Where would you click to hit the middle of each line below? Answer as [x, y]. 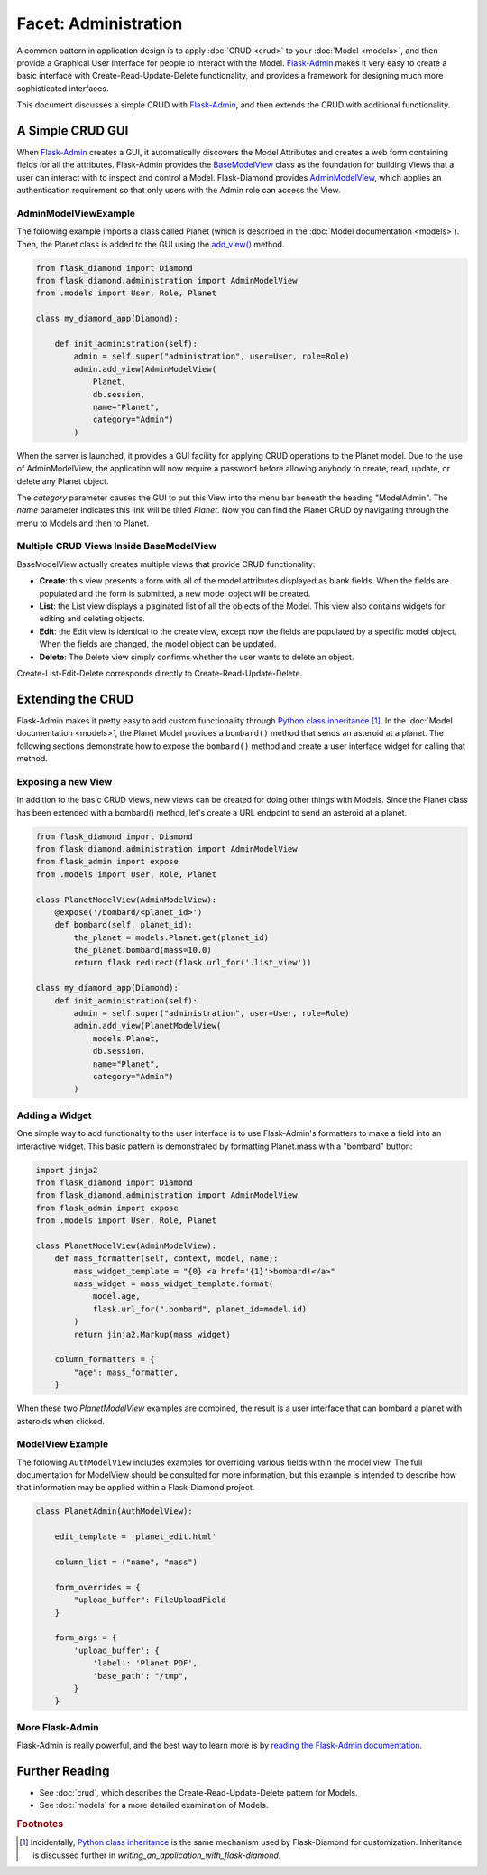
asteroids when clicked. [61, 1421]
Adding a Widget [54, 1115]
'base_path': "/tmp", [140, 1676]
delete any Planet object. [63, 481]
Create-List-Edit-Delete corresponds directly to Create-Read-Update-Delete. [160, 673]
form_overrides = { [98, 1587]
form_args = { [86, 1638]
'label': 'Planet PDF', [145, 1663]
